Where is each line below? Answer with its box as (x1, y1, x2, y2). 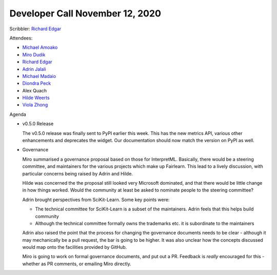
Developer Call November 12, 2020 (9, 8, 162, 19)
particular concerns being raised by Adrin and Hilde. (22, 170, 133, 176)
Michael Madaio (22, 73, 56, 79)
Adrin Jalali (22, 66, 46, 72)
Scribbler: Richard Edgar (9, 26, 62, 32)
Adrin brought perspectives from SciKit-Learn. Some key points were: (22, 197, 170, 203)
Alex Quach (22, 87, 47, 93)
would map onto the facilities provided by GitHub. (22, 244, 127, 250)
